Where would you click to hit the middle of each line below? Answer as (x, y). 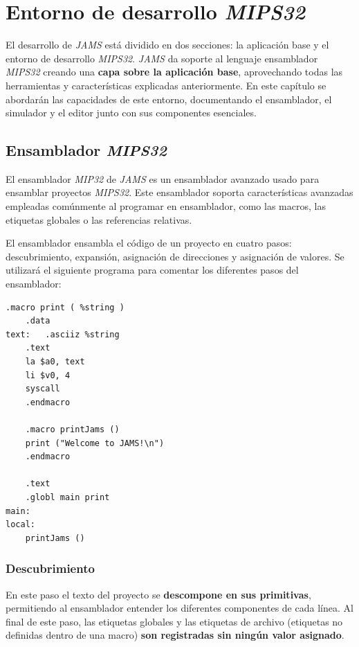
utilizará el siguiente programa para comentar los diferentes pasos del (152, 270)
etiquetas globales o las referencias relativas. (99, 219)
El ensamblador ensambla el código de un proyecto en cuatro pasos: (149, 243)
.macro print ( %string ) (65, 307)
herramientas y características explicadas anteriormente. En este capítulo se (166, 85)
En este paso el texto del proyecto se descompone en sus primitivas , (158, 594)
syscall (43, 389)
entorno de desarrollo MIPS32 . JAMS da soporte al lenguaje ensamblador (162, 58)
